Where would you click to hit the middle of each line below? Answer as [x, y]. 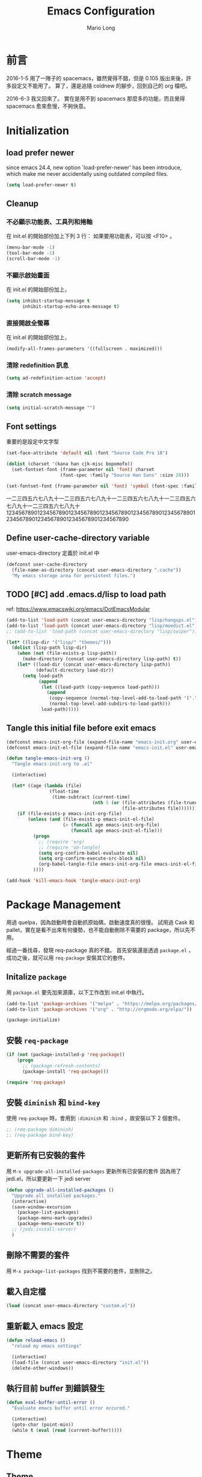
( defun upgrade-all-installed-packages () [60, 1190]
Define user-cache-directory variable [78, 538]
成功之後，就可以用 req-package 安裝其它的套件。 [67, 957]
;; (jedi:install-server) [44, 1229]
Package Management [64, 905]
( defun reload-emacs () [36, 1341]
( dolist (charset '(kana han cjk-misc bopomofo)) [70, 464]
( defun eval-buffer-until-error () [51, 1403]
